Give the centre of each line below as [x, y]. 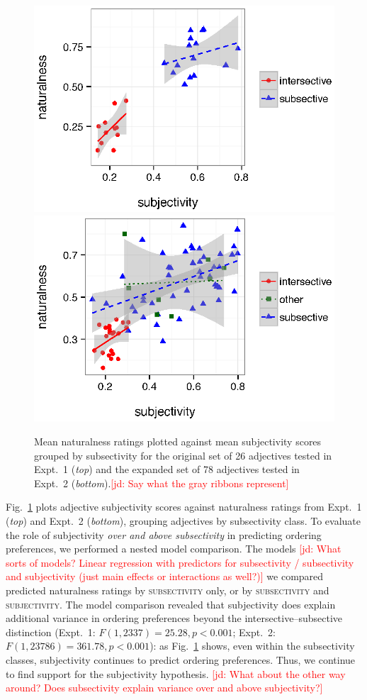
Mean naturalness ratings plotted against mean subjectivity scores [178, 441]
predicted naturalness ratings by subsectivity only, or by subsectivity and [168, 590]
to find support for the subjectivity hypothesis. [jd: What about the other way [176, 673]
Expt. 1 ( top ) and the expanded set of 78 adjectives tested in [167, 469]
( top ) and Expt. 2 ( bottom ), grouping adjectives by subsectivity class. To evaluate [183, 520]
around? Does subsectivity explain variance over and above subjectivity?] [164, 688]
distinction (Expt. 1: [51, 632]
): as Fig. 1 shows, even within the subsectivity [252, 646]
